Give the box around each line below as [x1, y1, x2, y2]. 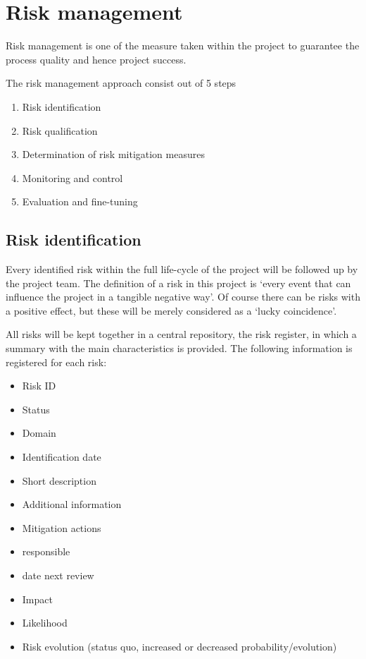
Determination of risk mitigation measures [22, 147, 205, 162]
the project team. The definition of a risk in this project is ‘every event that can [6, 275, 351, 290]
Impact [22, 591, 53, 606]
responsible [22, 544, 70, 559]
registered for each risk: [6, 354, 107, 369]
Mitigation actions [22, 520, 101, 535]
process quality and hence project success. [6, 52, 187, 66]
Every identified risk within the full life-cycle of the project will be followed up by [6, 262, 358, 277]
